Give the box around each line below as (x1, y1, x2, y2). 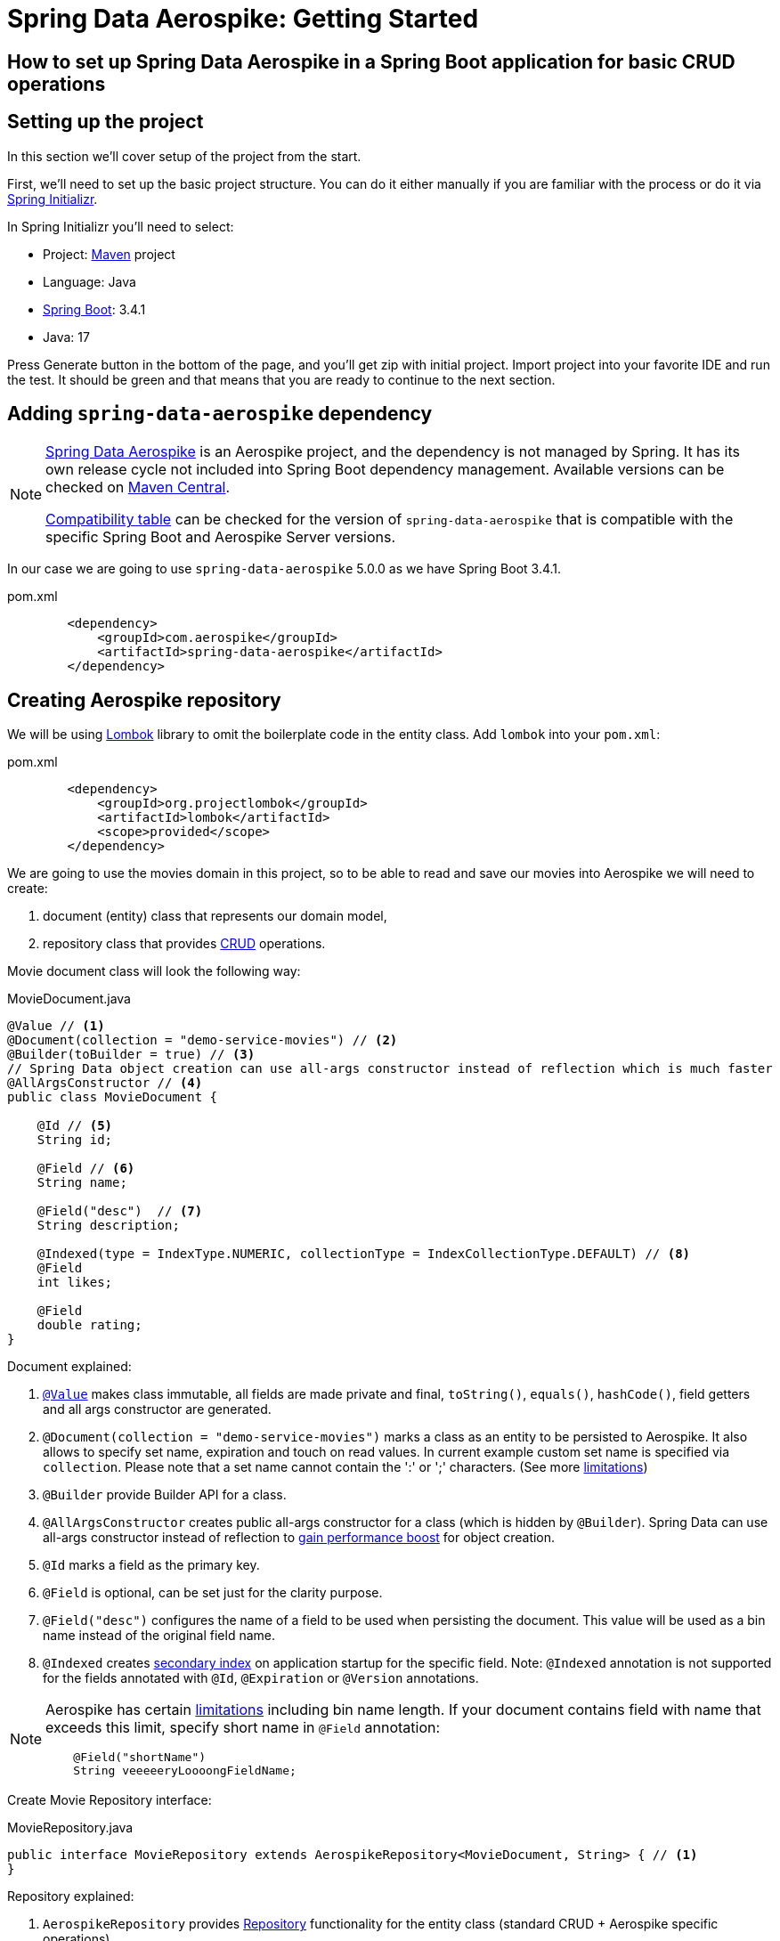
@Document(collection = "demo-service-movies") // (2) (7, 1033, 398, 1048)
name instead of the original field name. (43, 1628, 275, 1644)
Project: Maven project (43, 246, 175, 262)
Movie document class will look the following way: (7, 963, 301, 979)
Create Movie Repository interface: (7, 1792, 212, 1808)
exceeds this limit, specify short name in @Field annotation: (45, 1718, 441, 1737)
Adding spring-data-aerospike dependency (7, 402, 433, 426)
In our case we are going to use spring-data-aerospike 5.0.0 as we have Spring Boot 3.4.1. (7, 561, 562, 577)
